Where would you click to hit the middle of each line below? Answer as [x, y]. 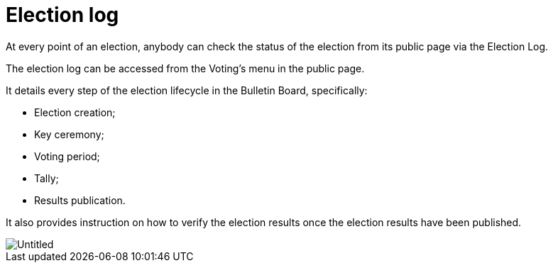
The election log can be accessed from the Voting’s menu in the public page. [185, 68]
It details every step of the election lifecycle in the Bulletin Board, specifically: [187, 90]
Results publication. [80, 200]
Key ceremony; [69, 134]
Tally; [46, 178]
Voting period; [67, 156]
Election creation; [75, 112]
